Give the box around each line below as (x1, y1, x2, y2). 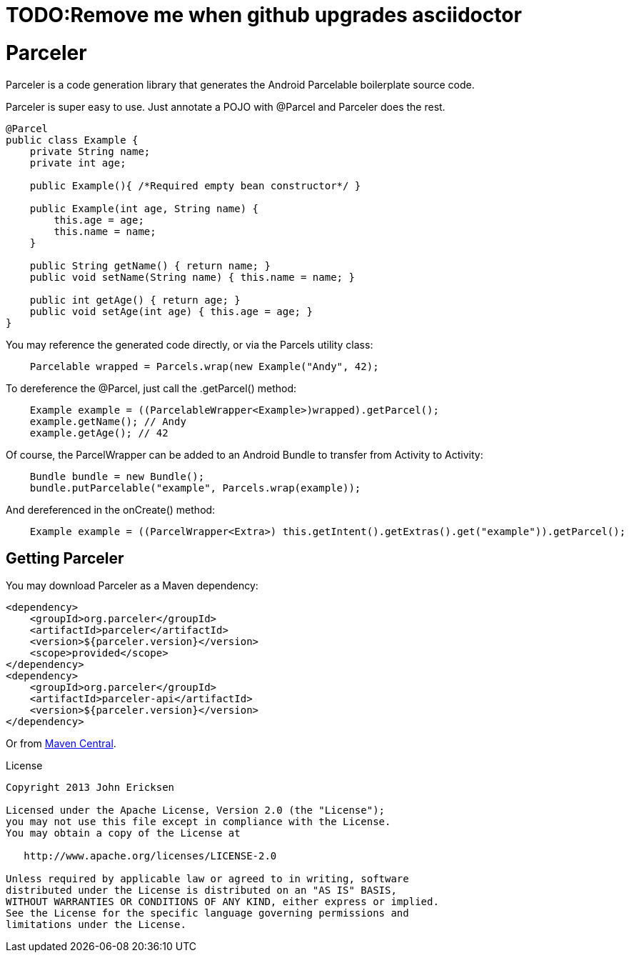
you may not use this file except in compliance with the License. (6, 816, 391, 828)
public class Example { (6, 134, 139, 146)
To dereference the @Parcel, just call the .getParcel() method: (6, 381, 296, 394)
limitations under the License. (6, 919, 186, 931)
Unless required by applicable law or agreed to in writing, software (6, 873, 409, 885)
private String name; (29, 145, 151, 157)
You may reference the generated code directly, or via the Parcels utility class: (6, 338, 373, 351)
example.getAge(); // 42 (29, 426, 168, 439)
